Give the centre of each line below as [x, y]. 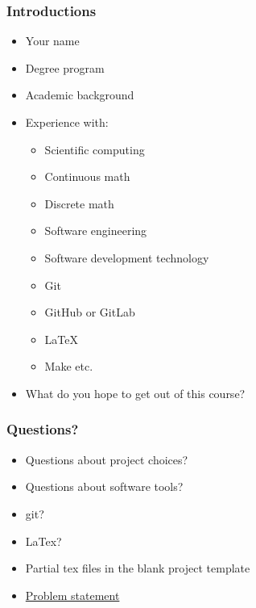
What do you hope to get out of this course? [135, 393]
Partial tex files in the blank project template [138, 568]
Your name [52, 41]
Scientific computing [95, 149]
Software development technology [127, 257]
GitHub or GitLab [90, 312]
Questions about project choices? [107, 459]
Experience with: [67, 122]
